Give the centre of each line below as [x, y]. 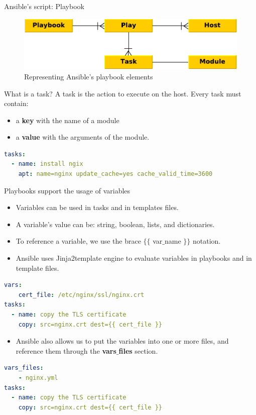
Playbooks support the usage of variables [67, 190]
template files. [37, 268]
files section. [138, 350]
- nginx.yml [38, 378]
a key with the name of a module [68, 120]
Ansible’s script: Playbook [44, 6]
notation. [207, 241]
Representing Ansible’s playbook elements [89, 76]
